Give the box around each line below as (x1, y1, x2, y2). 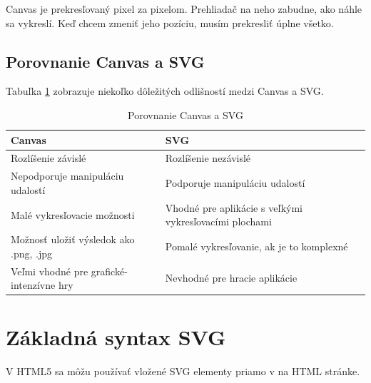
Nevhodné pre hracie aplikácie (165, 270, 298, 285)
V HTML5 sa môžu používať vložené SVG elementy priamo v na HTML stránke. (6, 364, 360, 379)
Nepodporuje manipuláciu (11, 168, 124, 183)
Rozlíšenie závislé (11, 150, 86, 165)
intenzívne (11, 277, 56, 292)
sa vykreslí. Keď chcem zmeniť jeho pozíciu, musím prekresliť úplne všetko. (6, 15, 334, 30)
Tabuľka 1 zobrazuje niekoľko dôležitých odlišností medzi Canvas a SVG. (6, 83, 324, 98)
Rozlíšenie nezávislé (165, 150, 251, 165)
